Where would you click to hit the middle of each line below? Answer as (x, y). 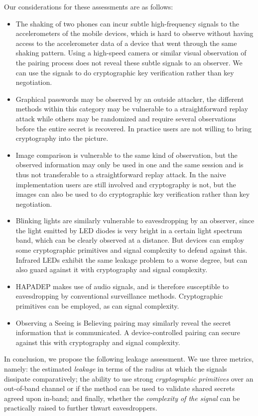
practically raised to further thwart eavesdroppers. (81, 408)
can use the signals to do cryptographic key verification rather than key (125, 72)
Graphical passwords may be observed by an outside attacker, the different (130, 99)
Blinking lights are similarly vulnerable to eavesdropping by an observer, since (135, 220)
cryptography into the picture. (62, 138)
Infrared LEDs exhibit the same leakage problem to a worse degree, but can (131, 259)
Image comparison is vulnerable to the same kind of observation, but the (127, 155)
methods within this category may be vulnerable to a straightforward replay (132, 109)
